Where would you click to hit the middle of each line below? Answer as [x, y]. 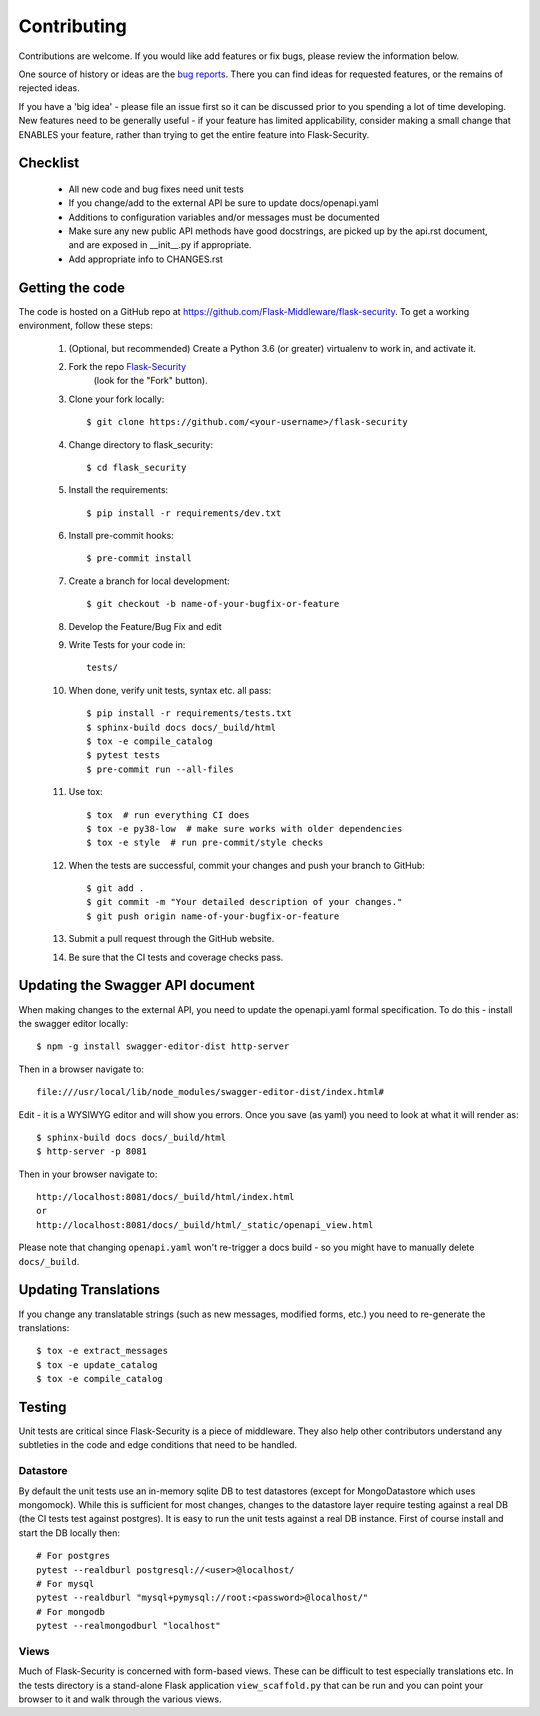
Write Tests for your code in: [127, 645]
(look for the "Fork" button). [151, 381]
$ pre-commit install [139, 558]
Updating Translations [89, 1290]
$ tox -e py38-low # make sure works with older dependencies [244, 828]
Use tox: [86, 792]
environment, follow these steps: [86, 326]
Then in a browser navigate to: [81, 1069]
